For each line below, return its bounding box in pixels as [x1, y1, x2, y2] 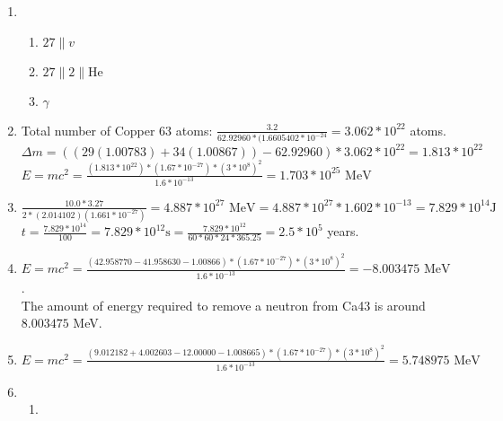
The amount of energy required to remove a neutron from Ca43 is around [21, 295, 426, 314]
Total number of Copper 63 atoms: [21, 120, 213, 139]
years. [327, 222, 359, 241]
